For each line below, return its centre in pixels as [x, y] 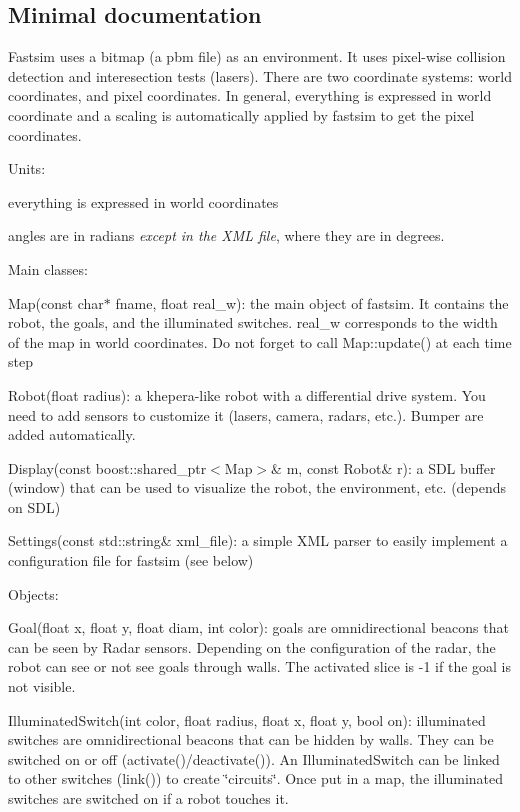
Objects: [33, 593]
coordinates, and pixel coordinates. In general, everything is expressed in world [250, 95]
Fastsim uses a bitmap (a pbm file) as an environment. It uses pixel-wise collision [257, 56]
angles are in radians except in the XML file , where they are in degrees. [226, 235]
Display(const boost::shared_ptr [107, 467]
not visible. [42, 686]
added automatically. [72, 434]
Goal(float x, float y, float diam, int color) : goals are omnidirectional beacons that [258, 627]
